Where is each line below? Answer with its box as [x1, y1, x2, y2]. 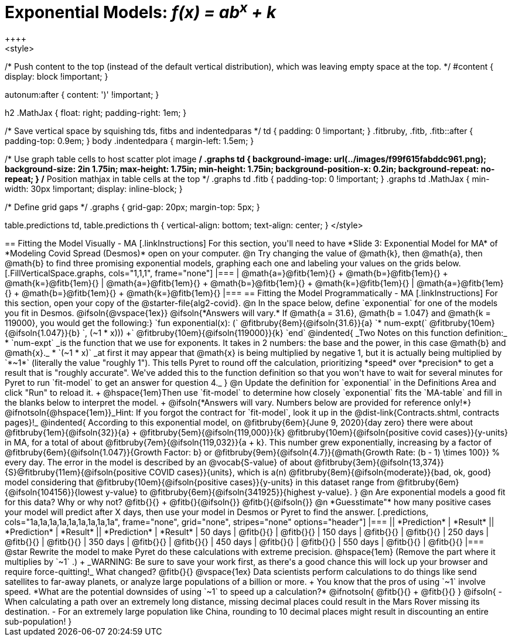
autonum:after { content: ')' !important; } [5, 90, 159, 100]
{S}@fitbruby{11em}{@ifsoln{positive [5, 467, 147, 478]
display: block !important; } [5, 71, 108, 82]
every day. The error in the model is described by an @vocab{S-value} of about [5, 457, 312, 468]
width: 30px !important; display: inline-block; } [5, 184, 183, 194]
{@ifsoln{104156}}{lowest [5, 487, 103, 498]
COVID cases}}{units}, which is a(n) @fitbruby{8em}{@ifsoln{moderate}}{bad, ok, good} [149, 467, 491, 478]
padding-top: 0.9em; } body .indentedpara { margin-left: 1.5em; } [5, 136, 254, 146]
